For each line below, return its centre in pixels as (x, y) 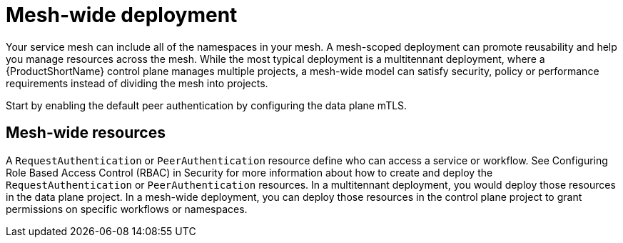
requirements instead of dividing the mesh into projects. (137, 83)
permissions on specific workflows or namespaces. (127, 209)
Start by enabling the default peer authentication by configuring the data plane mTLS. (207, 105)
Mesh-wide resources (86, 133)
